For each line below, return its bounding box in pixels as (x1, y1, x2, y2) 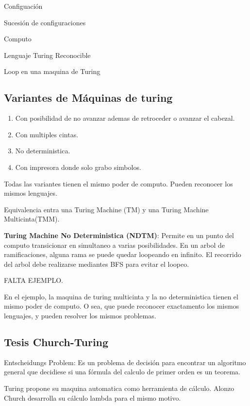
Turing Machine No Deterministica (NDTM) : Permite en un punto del (4, 230, 234, 240)
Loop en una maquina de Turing (4, 66, 100, 76)
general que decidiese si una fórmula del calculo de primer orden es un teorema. (4, 367, 240, 377)
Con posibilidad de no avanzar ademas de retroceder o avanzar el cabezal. (15, 113, 235, 123)
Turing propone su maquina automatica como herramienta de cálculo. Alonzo (4, 383, 234, 393)
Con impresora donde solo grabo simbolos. (15, 162, 141, 172)
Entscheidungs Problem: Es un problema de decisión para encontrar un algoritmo (4, 357, 246, 367)
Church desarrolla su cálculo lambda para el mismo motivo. (4, 392, 181, 403)
